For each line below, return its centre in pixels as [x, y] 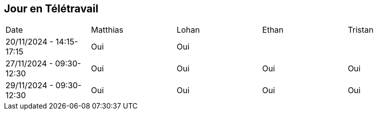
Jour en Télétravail [51, 9]
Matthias [107, 30]
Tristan [361, 30]
